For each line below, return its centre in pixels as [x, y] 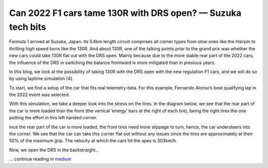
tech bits [28, 27]
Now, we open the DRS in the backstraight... [54, 150]
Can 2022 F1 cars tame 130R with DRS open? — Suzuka [125, 13]
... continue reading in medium [40, 159]
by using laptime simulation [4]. [41, 79]
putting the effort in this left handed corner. [53, 118]
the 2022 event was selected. [39, 95]
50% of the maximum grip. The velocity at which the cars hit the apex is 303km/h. [93, 141]
